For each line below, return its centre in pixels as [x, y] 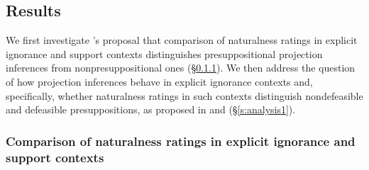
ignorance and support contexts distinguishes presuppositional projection [164, 53]
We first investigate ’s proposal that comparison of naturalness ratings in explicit [182, 40]
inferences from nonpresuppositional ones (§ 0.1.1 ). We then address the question [181, 68]
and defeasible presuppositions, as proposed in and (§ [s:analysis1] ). [151, 109]
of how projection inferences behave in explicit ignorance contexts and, [159, 81]
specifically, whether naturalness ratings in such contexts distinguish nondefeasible [184, 95]
